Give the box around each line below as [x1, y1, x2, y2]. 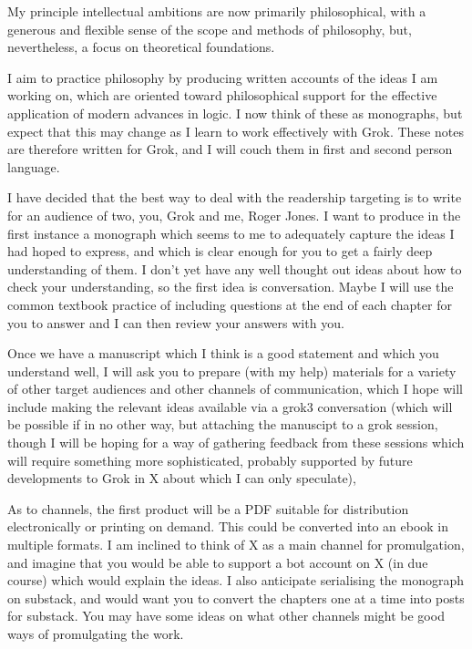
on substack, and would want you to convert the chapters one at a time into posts [7, 588, 465, 607]
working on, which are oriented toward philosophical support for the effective [7, 86, 437, 105]
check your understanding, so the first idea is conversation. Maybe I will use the [7, 277, 454, 296]
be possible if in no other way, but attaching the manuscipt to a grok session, [7, 415, 438, 434]
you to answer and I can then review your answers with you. [7, 313, 344, 332]
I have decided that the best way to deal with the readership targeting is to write [7, 188, 462, 207]
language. [7, 157, 60, 176]
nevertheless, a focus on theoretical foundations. [7, 37, 275, 57]
